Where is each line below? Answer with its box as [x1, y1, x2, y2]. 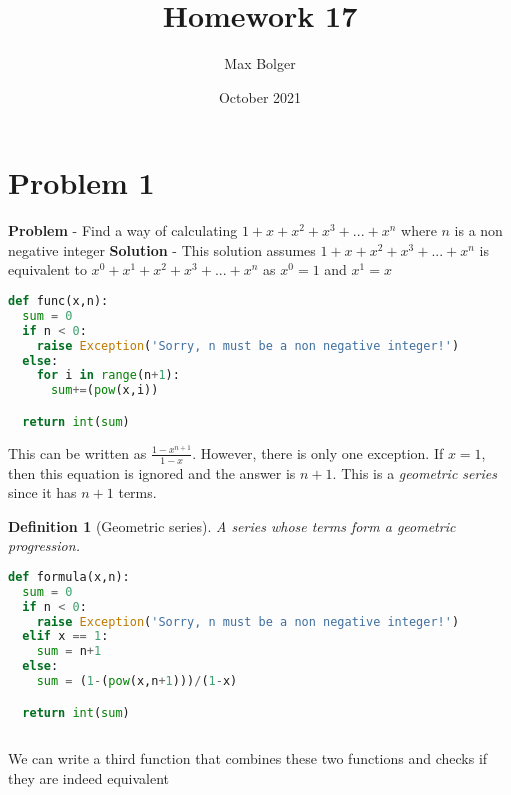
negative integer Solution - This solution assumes [8, 239, 316, 260]
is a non [454, 220, 503, 241]
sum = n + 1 [36, 644, 102, 659]
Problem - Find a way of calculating [8, 220, 238, 241]
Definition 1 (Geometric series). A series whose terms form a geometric [8, 515, 456, 536]
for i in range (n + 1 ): [36, 368, 180, 383]
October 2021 [218, 86, 302, 107]
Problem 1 [8, 162, 155, 203]
